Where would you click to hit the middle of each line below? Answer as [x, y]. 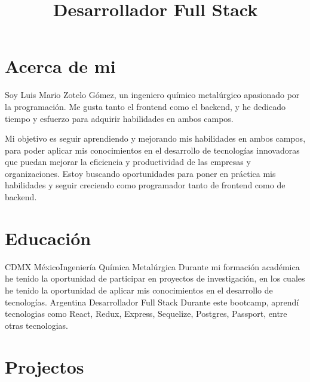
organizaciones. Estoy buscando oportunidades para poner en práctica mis [140, 173]
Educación [48, 238]
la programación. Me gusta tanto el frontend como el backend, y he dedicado [145, 106]
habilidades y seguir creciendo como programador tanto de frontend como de [145, 185]
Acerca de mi [60, 66]
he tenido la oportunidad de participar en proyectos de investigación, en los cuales [155, 278]
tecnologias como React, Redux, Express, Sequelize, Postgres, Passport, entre [146, 314]
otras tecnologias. [36, 325]
